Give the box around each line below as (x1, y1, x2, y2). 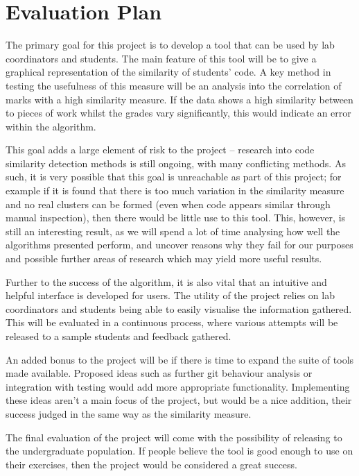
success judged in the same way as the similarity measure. (6, 406, 252, 420)
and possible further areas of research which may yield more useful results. (6, 251, 322, 266)
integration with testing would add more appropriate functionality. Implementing (6, 379, 350, 393)
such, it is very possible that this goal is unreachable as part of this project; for (6, 169, 342, 184)
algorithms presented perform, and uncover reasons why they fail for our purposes (6, 237, 353, 252)
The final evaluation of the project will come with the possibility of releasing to (6, 430, 342, 444)
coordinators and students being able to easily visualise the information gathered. (6, 301, 352, 316)
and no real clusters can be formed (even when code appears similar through (6, 196, 331, 211)
